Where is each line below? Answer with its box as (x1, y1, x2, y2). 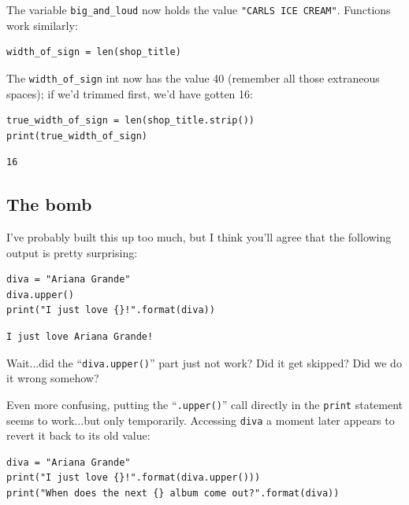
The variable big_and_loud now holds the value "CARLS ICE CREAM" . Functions (6, 2, 391, 17)
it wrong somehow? (6, 370, 99, 386)
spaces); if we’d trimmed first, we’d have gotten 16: (6, 85, 253, 101)
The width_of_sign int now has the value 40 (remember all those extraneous (6, 69, 380, 86)
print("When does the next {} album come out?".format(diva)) (6, 487, 340, 499)
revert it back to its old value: (6, 427, 151, 444)
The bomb (6, 192, 92, 216)
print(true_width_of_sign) (6, 130, 147, 142)
